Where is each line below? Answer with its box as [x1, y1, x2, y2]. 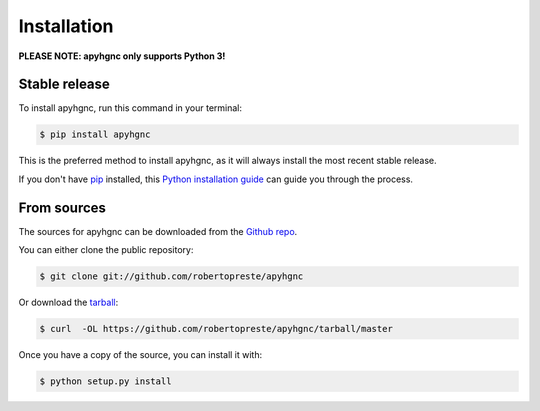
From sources [18, 199, 107, 216]
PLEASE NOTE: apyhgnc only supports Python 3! [18, 50, 226, 62]
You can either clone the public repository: [18, 244, 194, 256]
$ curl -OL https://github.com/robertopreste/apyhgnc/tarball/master [39, 323, 394, 335]
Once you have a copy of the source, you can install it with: [18, 349, 263, 361]
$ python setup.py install [39, 376, 172, 387]
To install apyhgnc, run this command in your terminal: [18, 102, 243, 114]
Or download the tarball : [18, 296, 119, 309]
